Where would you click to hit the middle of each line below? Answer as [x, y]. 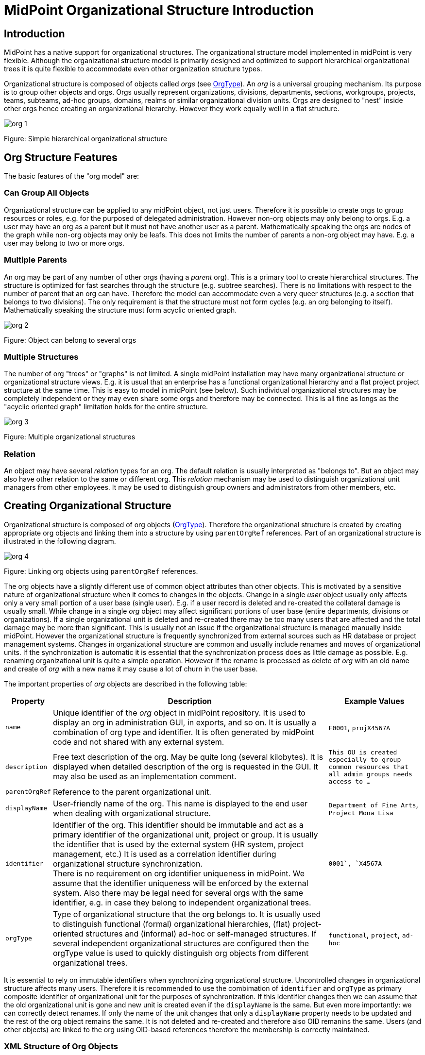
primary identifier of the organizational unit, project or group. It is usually [185, 834]
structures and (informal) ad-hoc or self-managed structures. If [201, 933]
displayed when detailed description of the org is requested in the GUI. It [185, 767]
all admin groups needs [370, 774]
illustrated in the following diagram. [60, 541]
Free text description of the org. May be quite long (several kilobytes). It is [188, 757]
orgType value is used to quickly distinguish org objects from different [181, 953]
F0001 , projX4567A [359, 727]
